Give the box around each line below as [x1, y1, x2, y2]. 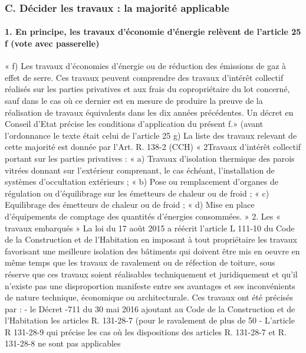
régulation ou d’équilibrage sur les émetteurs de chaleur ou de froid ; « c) [5, 187, 269, 199]
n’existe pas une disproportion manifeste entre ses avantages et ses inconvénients [5, 279, 295, 292]
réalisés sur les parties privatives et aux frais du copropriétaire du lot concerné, [5, 83, 290, 95]
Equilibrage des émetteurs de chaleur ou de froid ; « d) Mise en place [5, 198, 255, 211]
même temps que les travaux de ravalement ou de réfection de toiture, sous [5, 256, 275, 269]
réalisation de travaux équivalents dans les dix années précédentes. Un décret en [5, 106, 294, 118]
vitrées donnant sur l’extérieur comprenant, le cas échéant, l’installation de [5, 164, 275, 176]
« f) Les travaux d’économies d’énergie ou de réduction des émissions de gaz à [5, 60, 287, 72]
